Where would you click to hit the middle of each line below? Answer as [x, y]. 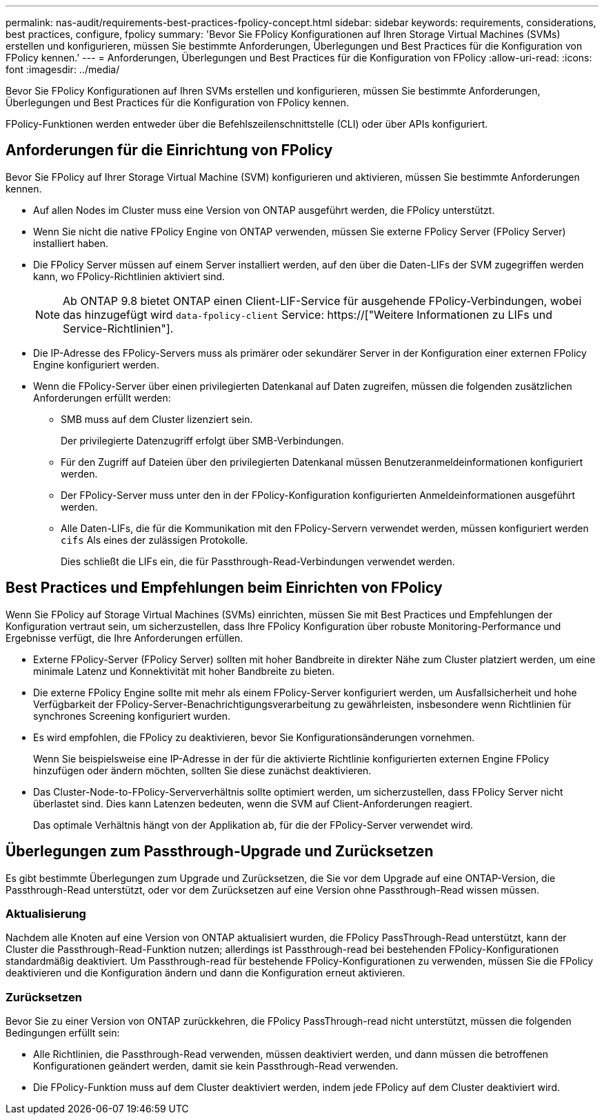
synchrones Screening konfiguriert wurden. [132, 716]
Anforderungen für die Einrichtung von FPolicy [169, 150]
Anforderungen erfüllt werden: [102, 397]
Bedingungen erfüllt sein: [63, 1033]
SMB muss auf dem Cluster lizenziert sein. [157, 419]
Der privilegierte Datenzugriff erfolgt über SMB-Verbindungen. [202, 440]
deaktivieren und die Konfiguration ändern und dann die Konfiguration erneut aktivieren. [205, 973]
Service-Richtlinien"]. [118, 328]
